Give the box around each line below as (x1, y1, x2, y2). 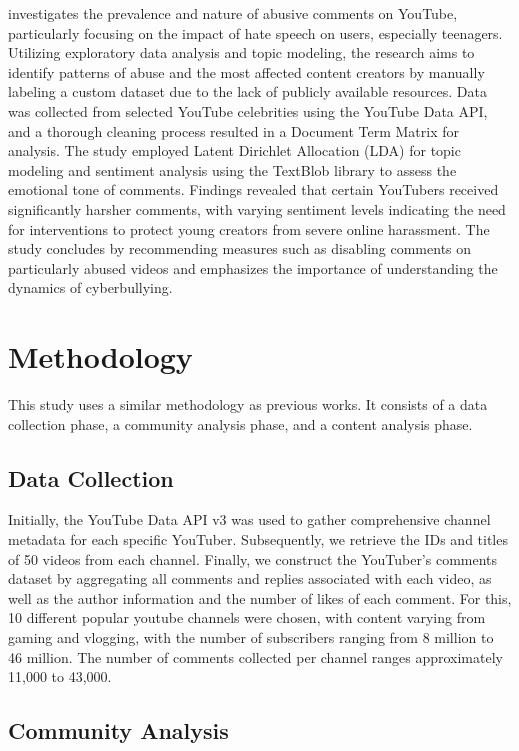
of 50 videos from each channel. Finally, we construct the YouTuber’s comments (8, 548, 498, 569)
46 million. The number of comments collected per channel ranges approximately (8, 646, 503, 667)
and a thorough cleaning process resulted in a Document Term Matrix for (8, 120, 460, 141)
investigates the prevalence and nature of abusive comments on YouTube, (8, 3, 458, 23)
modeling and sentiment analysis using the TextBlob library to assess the (8, 159, 457, 180)
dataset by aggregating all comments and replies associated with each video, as (8, 568, 492, 589)
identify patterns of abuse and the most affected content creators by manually (8, 61, 485, 82)
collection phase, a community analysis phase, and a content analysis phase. (8, 413, 473, 434)
